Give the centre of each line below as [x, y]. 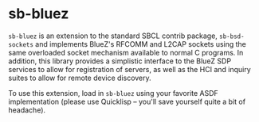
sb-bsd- [232, 36]
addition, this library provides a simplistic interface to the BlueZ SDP [120, 61]
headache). [27, 110]
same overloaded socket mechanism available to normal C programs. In [126, 52]
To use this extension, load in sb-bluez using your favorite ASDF [114, 93]
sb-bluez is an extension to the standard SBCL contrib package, [113, 36]
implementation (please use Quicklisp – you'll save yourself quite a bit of [127, 101]
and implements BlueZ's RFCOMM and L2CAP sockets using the [141, 44]
